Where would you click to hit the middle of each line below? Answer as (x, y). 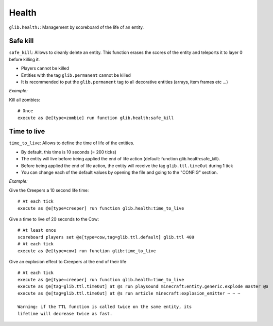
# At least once (37, 230)
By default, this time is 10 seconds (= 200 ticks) (69, 152)
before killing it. (25, 59)
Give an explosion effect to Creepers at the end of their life (68, 261)
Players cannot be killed (45, 69)
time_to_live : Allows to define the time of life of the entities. (72, 143)
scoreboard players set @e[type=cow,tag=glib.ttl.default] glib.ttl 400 (106, 237)
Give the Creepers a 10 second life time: (49, 190)
